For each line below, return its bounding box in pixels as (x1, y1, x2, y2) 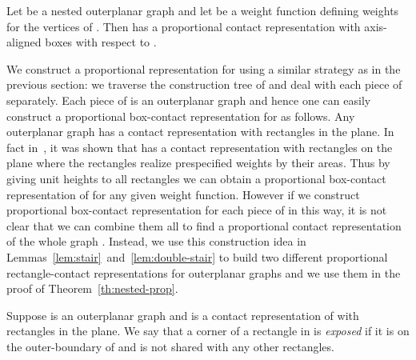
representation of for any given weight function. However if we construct (6, 186, 360, 202)
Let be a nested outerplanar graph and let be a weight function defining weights (6, 2, 399, 18)
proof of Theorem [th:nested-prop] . (6, 280, 178, 297)
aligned (6, 34, 42, 50)
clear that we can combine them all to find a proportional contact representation (6, 217, 402, 234)
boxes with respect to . (45, 34, 157, 50)
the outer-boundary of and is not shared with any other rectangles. (6, 338, 334, 354)
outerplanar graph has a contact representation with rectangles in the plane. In (6, 123, 394, 140)
